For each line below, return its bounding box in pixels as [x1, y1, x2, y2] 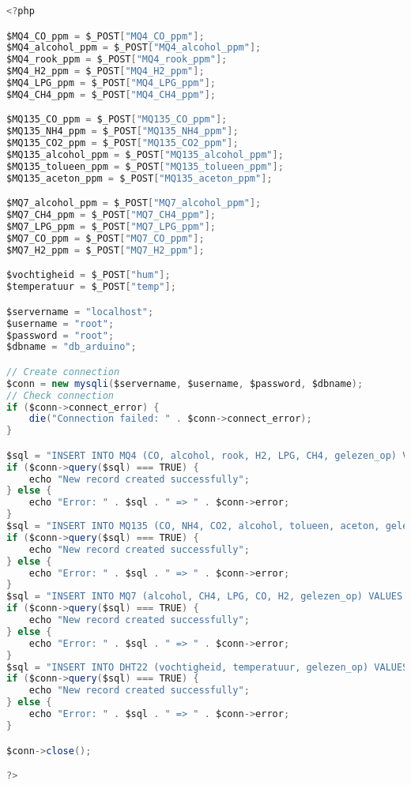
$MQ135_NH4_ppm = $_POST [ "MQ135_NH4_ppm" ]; [6, 126, 239, 137]
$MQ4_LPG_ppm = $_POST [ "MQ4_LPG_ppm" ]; [6, 77, 216, 89]
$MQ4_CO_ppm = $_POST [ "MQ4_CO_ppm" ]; [6, 30, 205, 42]
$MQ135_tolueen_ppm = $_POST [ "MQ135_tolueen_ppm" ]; [6, 160, 284, 172]
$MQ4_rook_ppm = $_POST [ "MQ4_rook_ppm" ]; [6, 54, 228, 66]
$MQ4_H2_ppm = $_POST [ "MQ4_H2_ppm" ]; [6, 66, 205, 77]
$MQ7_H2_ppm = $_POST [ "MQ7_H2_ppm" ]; [6, 244, 205, 256]
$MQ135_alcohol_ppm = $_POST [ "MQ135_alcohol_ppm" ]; [6, 149, 284, 161]
